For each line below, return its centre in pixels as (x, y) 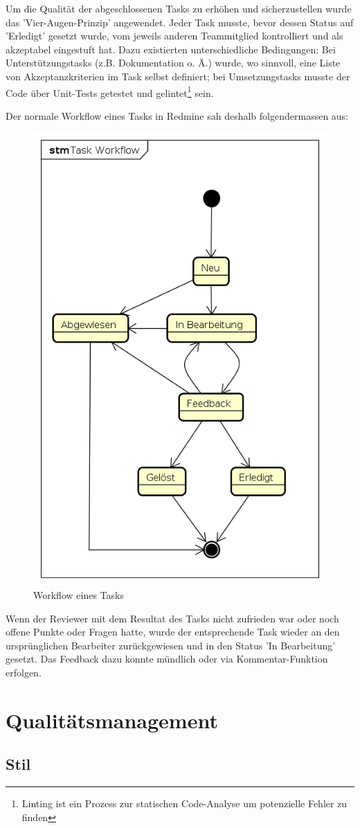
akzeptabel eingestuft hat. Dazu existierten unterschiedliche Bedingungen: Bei (171, 49)
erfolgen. (24, 672)
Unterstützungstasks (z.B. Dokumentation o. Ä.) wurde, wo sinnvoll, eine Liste (173, 63)
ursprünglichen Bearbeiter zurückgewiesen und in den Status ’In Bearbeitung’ (171, 645)
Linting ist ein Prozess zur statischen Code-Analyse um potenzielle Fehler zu (184, 803)
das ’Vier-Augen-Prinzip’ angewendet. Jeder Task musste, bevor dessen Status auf (180, 22)
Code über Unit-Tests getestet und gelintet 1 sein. (110, 91)
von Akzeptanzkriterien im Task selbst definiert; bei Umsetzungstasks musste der (178, 76)
